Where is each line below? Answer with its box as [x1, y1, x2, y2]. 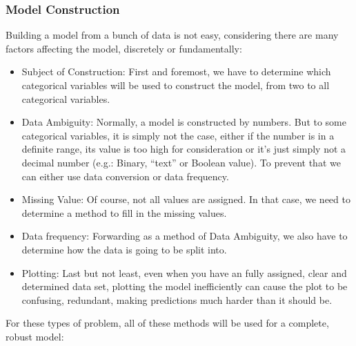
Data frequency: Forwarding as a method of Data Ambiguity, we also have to [21, 229, 348, 243]
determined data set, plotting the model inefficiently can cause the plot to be [21, 279, 348, 294]
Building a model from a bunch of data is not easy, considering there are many [6, 28, 339, 42]
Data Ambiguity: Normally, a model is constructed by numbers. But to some [21, 115, 346, 129]
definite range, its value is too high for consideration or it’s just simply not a [21, 142, 346, 156]
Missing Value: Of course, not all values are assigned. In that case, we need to [21, 192, 350, 206]
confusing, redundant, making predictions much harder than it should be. [21, 292, 333, 307]
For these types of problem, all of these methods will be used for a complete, [6, 316, 329, 330]
